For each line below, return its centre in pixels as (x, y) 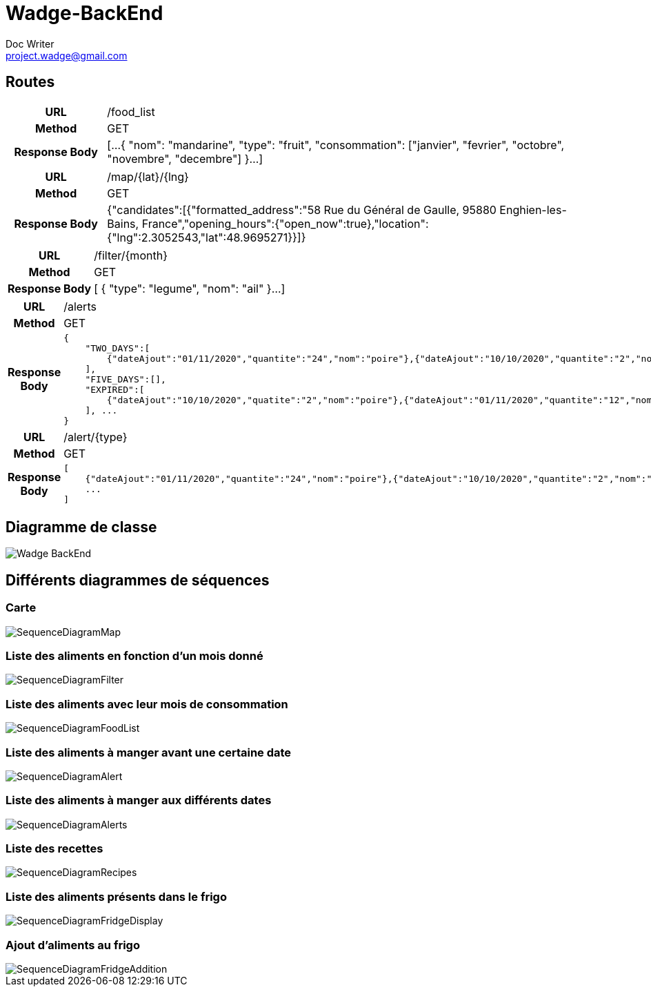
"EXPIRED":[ (115, 389)
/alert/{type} (96, 437)
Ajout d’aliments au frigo (73, 945)
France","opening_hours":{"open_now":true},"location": (285, 223)
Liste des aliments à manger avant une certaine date (149, 752)
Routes (30, 82)
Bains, (123, 223)
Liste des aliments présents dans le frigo (116, 896)
